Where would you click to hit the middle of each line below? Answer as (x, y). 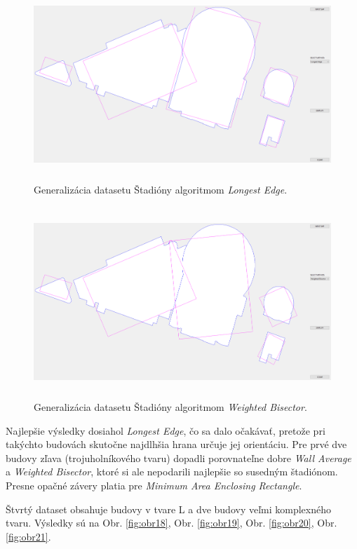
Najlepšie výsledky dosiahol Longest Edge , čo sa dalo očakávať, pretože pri (166, 430)
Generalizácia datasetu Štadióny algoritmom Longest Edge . (161, 189)
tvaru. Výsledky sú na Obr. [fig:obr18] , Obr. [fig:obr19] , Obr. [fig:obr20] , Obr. (171, 523)
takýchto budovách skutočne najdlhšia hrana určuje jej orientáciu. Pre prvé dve (176, 444)
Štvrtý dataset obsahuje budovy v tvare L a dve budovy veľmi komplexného (169, 509)
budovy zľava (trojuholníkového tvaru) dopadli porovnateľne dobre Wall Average (178, 457)
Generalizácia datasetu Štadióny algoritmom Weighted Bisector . (170, 407)
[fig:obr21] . (28, 536)
